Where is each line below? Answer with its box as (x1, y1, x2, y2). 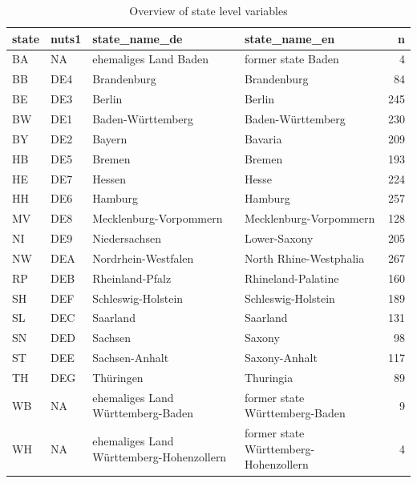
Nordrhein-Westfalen (92, 249, 194, 266)
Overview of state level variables (129, 2, 288, 18)
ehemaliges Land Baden (92, 50, 208, 67)
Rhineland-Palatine (244, 269, 339, 286)
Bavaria (244, 130, 282, 147)
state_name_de (92, 30, 183, 46)
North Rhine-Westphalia (244, 249, 365, 266)
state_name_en (244, 30, 335, 46)
